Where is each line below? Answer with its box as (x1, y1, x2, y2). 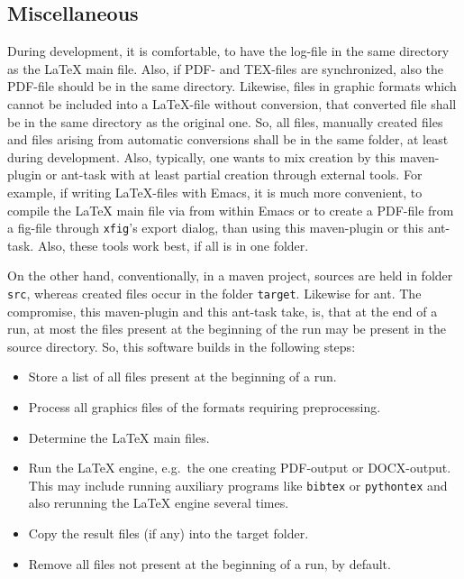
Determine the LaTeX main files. (28, 427, 210, 446)
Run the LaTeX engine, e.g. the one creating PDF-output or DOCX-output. (28, 458, 451, 477)
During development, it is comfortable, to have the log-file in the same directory (7, 41, 450, 60)
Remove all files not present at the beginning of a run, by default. (28, 554, 391, 573)
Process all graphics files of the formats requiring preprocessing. (28, 398, 381, 417)
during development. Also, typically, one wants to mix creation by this (7, 147, 396, 166)
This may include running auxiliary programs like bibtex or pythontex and (28, 475, 448, 494)
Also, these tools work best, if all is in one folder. (37, 235, 309, 254)
